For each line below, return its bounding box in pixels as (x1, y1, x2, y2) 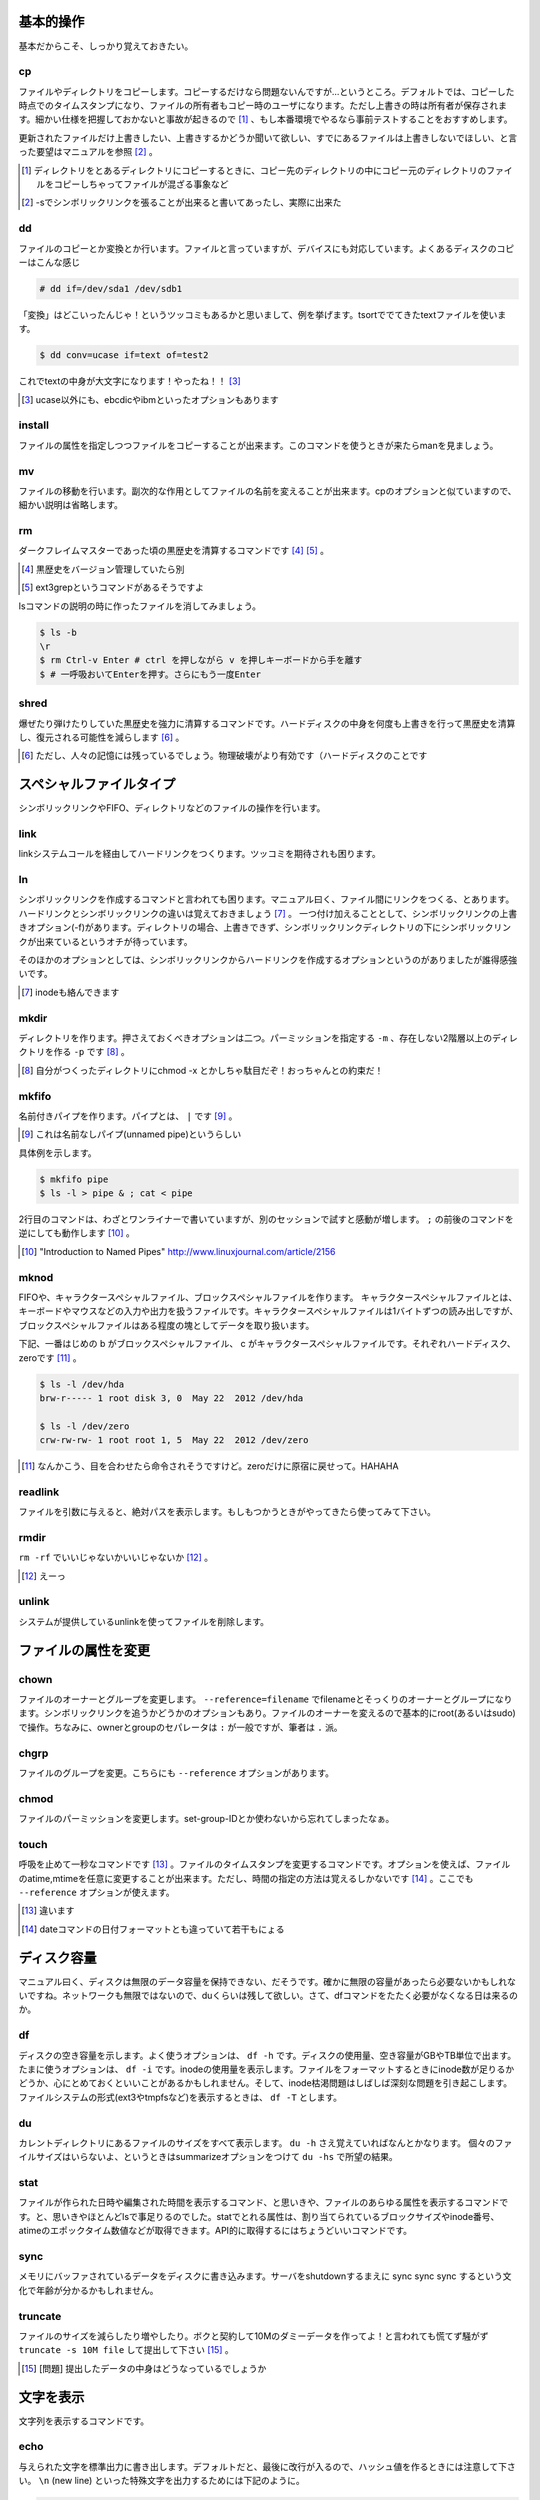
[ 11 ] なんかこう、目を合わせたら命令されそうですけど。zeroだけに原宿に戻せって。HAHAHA (21, 1460, 399, 1472)
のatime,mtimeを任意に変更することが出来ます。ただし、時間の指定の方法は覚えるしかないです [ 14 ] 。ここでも (18, 1872, 474, 1884)
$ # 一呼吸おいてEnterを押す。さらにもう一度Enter (39, 668, 262, 680)
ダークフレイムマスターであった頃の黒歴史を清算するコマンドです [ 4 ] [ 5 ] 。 (18, 545, 330, 557)
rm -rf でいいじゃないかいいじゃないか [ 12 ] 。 (18, 1551, 214, 1564)
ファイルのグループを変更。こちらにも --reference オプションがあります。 (18, 1766, 335, 1779)
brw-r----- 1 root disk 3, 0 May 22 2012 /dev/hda (39, 1392, 304, 1404)
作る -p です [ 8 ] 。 (53, 1046, 130, 1058)
